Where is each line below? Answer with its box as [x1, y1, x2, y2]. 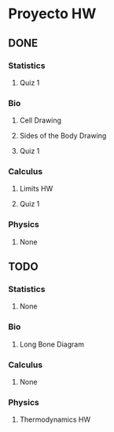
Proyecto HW [8, 5, 97, 23]
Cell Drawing [19, 116, 61, 125]
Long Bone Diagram [19, 339, 85, 349]
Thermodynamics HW [19, 415, 91, 424]
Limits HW [19, 184, 53, 194]
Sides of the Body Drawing [19, 131, 107, 141]
